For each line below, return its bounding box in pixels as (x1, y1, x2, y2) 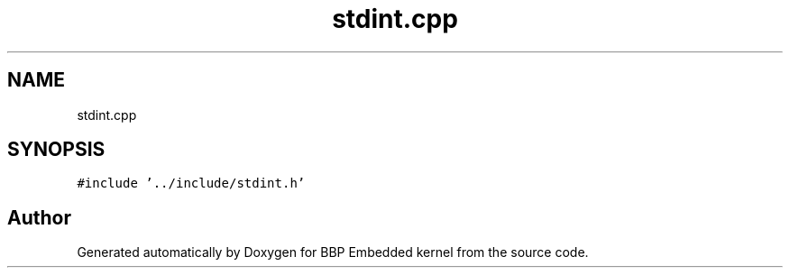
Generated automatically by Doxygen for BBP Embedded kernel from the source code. (77, 244, 589, 261)
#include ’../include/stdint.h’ (77, 176, 306, 191)
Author (7, 206, 71, 229)
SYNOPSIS (7, 138, 106, 161)
